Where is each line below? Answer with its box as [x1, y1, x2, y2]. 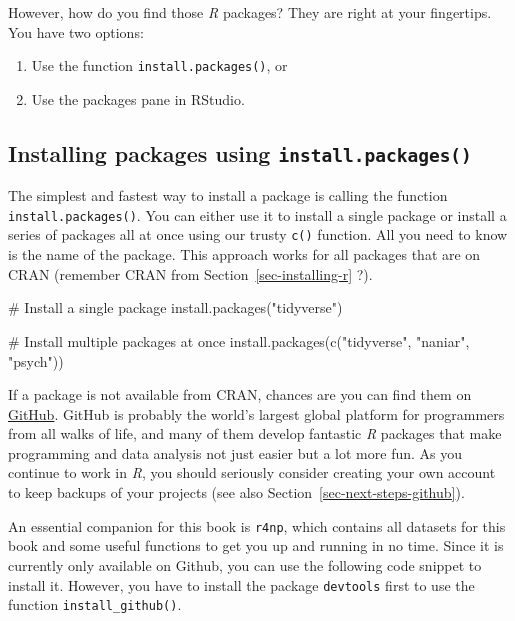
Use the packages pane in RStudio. [31, 88, 245, 109]
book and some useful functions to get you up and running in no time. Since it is [8, 535, 504, 556]
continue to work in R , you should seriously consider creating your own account [8, 462, 496, 483]
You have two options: [8, 21, 144, 42]
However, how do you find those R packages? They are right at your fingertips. [8, 2, 492, 22]
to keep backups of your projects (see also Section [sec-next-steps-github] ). [8, 482, 465, 503]
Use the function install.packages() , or [31, 55, 288, 76]
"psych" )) [8, 350, 64, 371]
